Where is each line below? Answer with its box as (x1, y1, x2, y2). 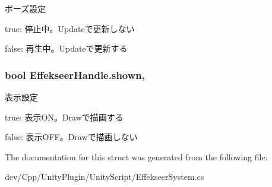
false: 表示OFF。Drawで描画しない (5, 131, 138, 143)
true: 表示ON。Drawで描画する (5, 110, 124, 123)
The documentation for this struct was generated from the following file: (5, 150, 268, 163)
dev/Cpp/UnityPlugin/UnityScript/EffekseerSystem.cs (5, 170, 204, 183)
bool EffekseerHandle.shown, (5, 67, 145, 82)
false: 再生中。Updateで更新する (5, 42, 128, 55)
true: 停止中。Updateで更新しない (5, 22, 135, 34)
